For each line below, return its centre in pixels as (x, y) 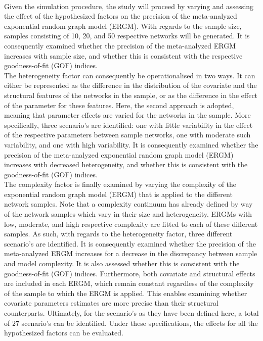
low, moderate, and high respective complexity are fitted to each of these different (131, 224)
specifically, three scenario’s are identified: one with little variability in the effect (128, 125)
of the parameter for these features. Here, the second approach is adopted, (119, 105)
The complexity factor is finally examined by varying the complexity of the (120, 184)
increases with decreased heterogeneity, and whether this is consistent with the (126, 164)
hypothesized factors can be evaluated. (64, 333)
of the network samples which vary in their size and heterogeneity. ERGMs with (128, 214)
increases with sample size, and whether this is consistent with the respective (123, 55)
